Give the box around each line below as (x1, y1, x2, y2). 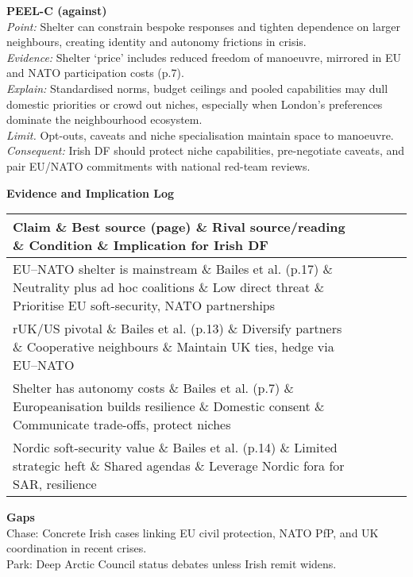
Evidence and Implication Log (6, 184, 175, 201)
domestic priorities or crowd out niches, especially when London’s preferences (6, 95, 383, 112)
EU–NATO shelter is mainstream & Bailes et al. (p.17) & (13, 260, 334, 279)
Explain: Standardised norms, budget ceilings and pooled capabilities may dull (6, 79, 388, 96)
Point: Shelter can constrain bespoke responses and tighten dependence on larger (6, 17, 401, 34)
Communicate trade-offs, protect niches (13, 415, 231, 434)
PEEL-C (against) (6, 2, 107, 18)
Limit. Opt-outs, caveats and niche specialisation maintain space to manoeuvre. (6, 126, 394, 143)
